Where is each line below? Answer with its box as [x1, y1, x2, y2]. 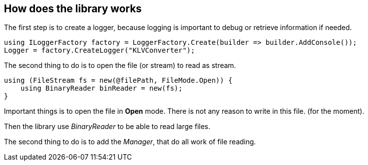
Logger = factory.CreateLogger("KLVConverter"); [4, 46, 195, 55]
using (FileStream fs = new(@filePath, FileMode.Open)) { [4, 76, 233, 85]
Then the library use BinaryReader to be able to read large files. [4, 122, 210, 131]
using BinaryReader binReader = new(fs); [20, 84, 183, 93]
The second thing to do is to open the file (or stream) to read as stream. [4, 61, 236, 70]
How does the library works [4, 2, 142, 15]
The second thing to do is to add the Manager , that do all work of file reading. [4, 137, 256, 146]
